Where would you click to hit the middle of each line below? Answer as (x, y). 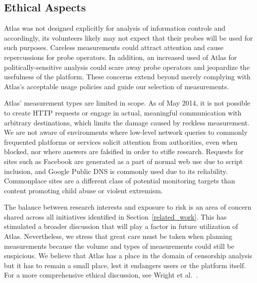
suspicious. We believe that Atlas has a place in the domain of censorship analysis (128, 255)
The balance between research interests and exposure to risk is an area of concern (128, 207)
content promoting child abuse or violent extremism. (83, 190)
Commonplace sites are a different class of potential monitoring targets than (120, 181)
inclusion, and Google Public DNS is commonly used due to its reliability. (116, 171)
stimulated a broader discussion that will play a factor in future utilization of (121, 226)
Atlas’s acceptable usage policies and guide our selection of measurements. (117, 86)
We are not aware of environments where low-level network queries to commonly (126, 132)
